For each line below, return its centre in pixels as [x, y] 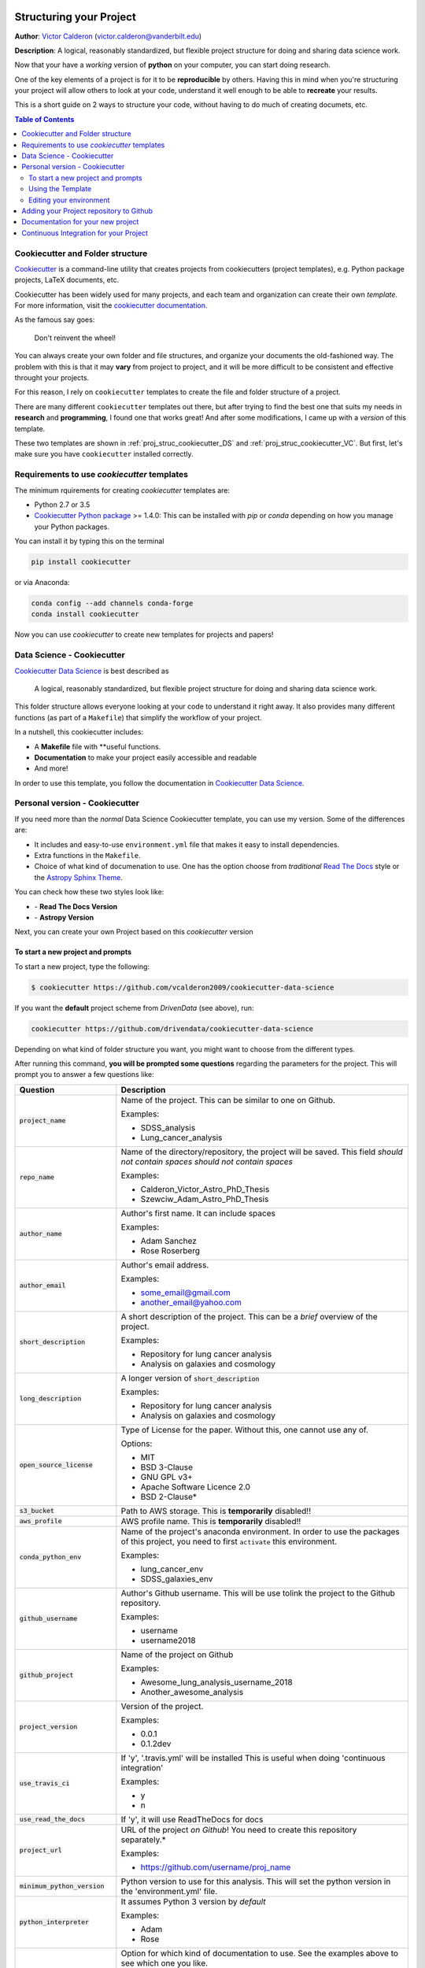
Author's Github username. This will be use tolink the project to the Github [258, 1593]
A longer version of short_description [190, 1378]
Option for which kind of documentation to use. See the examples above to [260, 1953]
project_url [41, 1850]
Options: [137, 1443]
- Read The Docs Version [76, 906]
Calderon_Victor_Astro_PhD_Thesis [205, 1189]
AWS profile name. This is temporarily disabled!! [211, 1521]
